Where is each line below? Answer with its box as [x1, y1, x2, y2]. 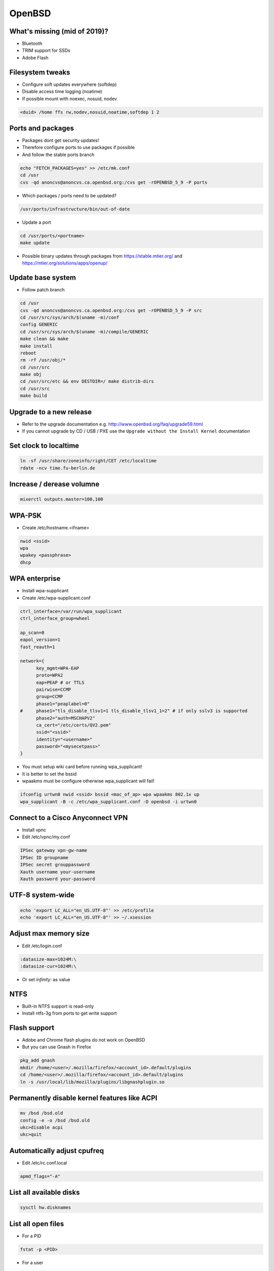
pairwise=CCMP [36, 686, 71, 692]
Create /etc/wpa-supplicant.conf [22, 595, 91, 601]
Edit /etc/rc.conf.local [22, 1160, 67, 1166]
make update [20, 239, 50, 246]
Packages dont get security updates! [22, 137, 99, 143]
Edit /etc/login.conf [22, 943, 62, 949]
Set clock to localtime [9, 441, 80, 450]
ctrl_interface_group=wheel [20, 616, 90, 621]
